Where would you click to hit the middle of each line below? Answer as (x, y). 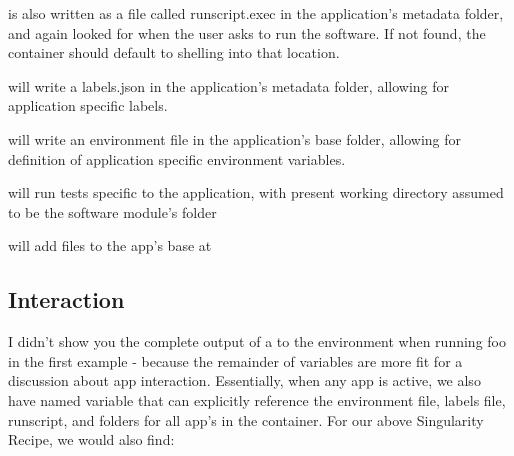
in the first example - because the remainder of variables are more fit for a (235, 360)
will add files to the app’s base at (110, 245)
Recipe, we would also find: (91, 439)
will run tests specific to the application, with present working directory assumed (256, 192)
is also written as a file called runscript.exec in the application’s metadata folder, (256, 13)
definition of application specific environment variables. (177, 158)
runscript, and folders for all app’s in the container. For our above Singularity (246, 419)
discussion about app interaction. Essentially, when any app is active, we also (244, 380)
